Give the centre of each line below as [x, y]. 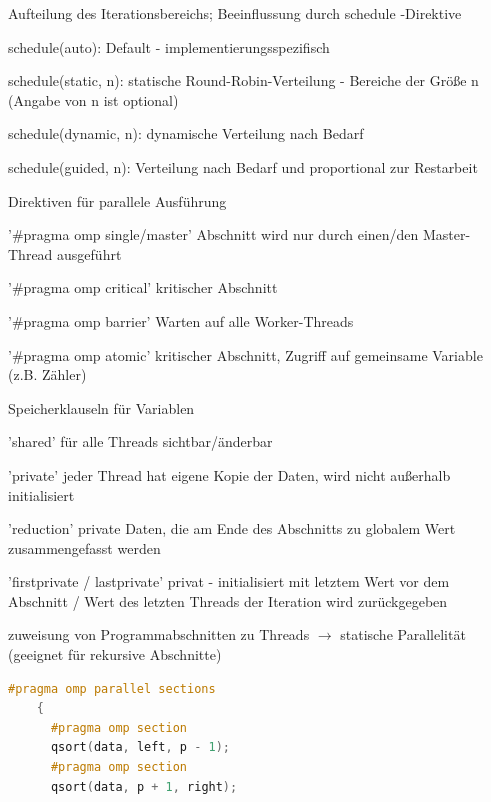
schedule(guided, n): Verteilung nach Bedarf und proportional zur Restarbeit [243, 166]
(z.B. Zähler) [47, 374]
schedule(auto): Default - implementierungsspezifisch [169, 46]
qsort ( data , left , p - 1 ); [140, 747]
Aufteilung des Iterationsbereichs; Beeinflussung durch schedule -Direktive [235, 13]
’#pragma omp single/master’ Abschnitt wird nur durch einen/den [213, 234]
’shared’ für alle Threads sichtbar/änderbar [140, 441]
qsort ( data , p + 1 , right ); [144, 786]
